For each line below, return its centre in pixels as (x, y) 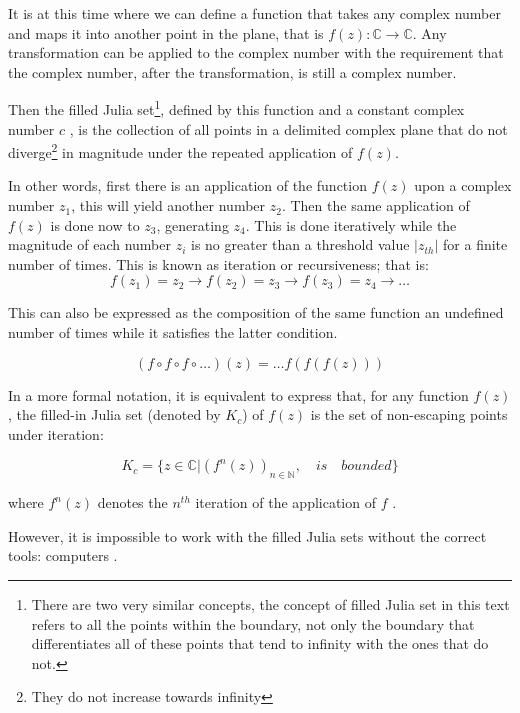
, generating (192, 224)
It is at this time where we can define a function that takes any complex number (254, 13)
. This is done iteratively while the (351, 224)
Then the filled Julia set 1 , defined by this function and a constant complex (236, 108)
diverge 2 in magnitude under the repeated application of (180, 150)
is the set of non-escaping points (409, 414)
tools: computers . (63, 555)
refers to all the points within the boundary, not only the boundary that (253, 623)
